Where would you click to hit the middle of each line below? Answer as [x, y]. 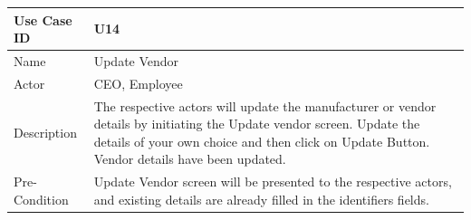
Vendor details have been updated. [190, 159]
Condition [41, 199]
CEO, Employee [138, 83]
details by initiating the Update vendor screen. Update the [257, 124]
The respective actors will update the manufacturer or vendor [265, 105]
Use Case [43, 19]
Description [45, 133]
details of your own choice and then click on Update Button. [262, 141]
